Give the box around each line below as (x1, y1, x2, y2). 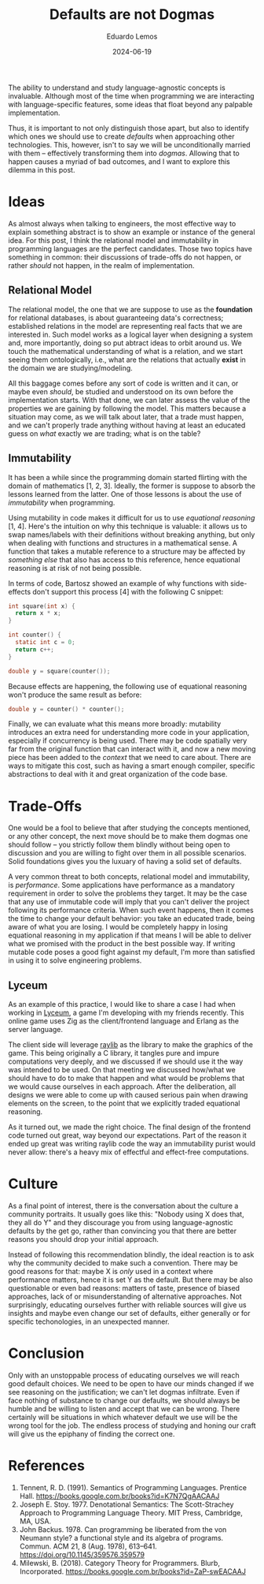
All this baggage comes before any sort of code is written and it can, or (8, 378, 239, 388)
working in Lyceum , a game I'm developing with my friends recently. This (8, 1008, 245, 1018)
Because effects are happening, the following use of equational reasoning (8, 681, 247, 691)
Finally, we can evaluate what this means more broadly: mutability (8, 719, 222, 729)
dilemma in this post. (8, 165, 75, 174)
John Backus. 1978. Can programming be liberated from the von (19, 1524, 227, 1534)
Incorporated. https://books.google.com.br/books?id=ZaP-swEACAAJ (19, 1567, 246, 1576)
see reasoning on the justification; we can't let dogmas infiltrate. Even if (8, 1388, 240, 1396)
